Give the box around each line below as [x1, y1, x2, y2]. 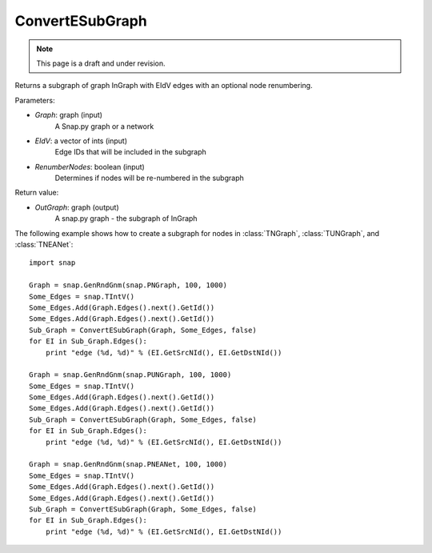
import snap [29, 258, 76, 267]
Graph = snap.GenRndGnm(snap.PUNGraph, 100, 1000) [29, 371, 232, 379]
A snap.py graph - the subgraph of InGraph [54, 214, 198, 223]
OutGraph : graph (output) [34, 202, 119, 212]
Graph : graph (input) [34, 110, 103, 120]
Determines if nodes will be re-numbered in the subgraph [54, 173, 244, 183]
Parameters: [14, 95, 55, 105]
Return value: [14, 188, 59, 198]
